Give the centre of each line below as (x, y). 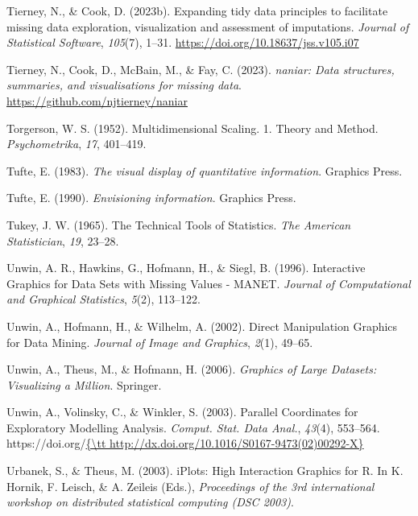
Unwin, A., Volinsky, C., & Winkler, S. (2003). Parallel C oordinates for (182, 412)
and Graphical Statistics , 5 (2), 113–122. (103, 299)
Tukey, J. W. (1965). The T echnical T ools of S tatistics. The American (179, 224)
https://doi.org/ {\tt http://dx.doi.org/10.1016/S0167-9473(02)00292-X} (185, 443)
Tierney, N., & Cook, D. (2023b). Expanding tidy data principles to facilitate (197, 10)
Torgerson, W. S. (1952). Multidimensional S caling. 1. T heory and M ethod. (192, 128)
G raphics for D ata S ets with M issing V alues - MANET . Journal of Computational (209, 283)
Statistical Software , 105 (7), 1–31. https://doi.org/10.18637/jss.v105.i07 (183, 42)
